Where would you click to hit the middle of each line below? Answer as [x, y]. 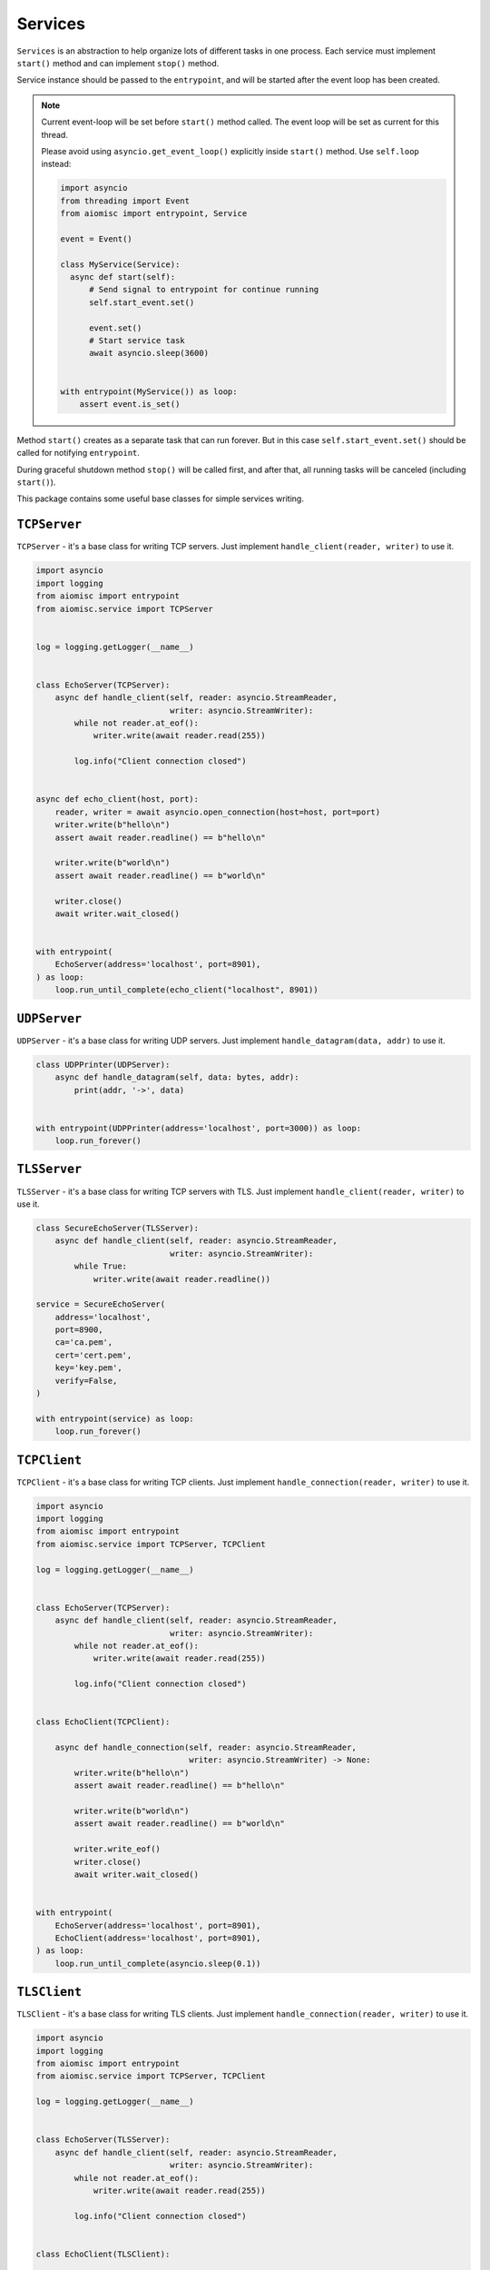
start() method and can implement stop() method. [118, 63]
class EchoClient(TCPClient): [103, 1722]
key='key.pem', [88, 1368]
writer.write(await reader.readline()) [182, 1279]
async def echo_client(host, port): [118, 799]
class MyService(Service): [120, 264]
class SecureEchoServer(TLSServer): [118, 1228]
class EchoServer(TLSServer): [103, 2140]
